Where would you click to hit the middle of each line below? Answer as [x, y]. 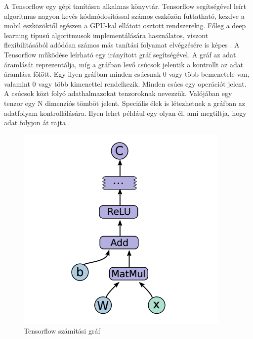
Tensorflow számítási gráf [62, 331]
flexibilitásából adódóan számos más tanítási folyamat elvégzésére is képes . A [122, 45]
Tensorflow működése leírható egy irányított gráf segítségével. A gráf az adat [120, 54]
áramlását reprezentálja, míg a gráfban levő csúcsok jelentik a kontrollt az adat [124, 64]
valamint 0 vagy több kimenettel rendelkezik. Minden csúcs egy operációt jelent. [125, 83]
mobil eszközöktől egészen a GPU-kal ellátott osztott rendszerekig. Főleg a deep [125, 25]
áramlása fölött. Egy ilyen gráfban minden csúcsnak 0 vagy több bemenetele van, [127, 74]
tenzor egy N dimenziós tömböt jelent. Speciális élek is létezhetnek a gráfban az [125, 103]
